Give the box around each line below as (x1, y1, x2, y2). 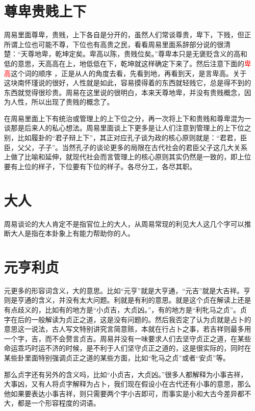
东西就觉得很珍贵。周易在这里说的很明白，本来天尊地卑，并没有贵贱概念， (4, 87, 244, 97)
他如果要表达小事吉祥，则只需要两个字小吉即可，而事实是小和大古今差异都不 (4, 388, 251, 398)
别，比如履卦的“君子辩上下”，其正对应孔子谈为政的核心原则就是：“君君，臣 (4, 132, 247, 143)
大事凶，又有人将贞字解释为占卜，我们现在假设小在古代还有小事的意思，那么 (4, 379, 251, 389)
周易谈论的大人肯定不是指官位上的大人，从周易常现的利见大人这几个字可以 (4, 218, 244, 229)
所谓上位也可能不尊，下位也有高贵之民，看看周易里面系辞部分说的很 (4, 39, 224, 49)
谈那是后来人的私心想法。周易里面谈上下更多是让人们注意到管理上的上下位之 (4, 123, 251, 133)
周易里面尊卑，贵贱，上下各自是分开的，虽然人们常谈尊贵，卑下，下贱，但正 (4, 29, 251, 40)
